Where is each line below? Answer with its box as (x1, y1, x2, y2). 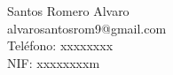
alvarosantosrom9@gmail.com (7, 19, 167, 37)
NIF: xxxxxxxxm (7, 53, 100, 71)
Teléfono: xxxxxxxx (7, 36, 114, 55)
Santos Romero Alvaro (7, 2, 130, 19)
